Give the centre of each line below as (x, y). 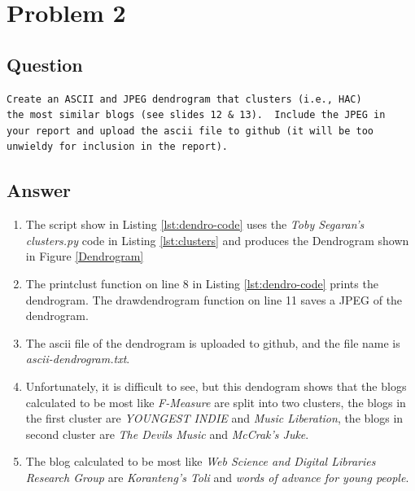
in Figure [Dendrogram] (85, 256)
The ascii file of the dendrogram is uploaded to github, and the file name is (213, 342)
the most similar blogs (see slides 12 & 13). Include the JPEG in (196, 115)
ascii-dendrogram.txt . (78, 359)
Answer (39, 190)
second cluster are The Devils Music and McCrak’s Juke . (167, 434)
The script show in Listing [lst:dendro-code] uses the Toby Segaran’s (195, 224)
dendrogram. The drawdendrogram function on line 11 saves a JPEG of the (214, 299)
